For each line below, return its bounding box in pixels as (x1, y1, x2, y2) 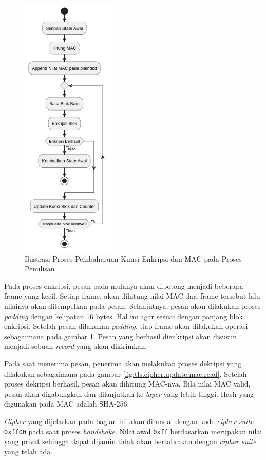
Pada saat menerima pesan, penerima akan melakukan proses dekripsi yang (4, 358, 242, 369)
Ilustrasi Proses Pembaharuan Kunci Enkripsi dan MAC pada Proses (25, 253, 242, 264)
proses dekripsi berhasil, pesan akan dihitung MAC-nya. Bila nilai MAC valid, (4, 378, 251, 389)
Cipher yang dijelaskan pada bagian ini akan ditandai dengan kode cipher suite (4, 415, 254, 426)
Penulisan (25, 263, 55, 274)
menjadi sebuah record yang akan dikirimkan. (4, 341, 147, 352)
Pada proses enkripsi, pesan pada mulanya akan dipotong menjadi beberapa (4, 280, 243, 291)
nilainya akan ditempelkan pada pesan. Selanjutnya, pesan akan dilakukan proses (4, 301, 261, 311)
